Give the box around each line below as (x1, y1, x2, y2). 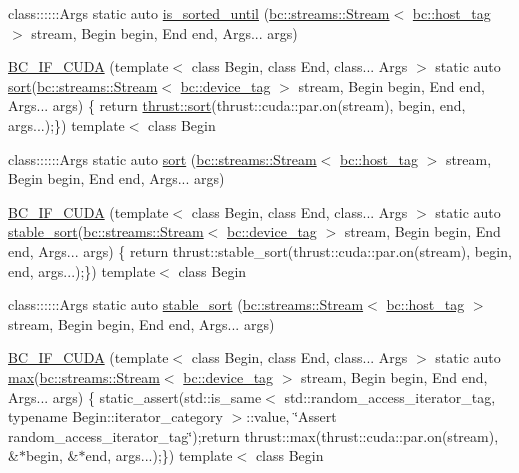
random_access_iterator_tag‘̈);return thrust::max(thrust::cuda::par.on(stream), (8, 425, 499, 446)
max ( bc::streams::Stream (8, 366, 160, 387)
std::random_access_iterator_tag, (284, 386, 496, 407)
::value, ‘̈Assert (246, 406, 337, 427)
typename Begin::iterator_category (8, 406, 223, 427)
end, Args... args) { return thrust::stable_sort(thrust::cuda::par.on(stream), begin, (8, 240, 512, 261)
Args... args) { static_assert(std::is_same (8, 386, 262, 407)
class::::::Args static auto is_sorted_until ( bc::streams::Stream (8, 3, 390, 23)
